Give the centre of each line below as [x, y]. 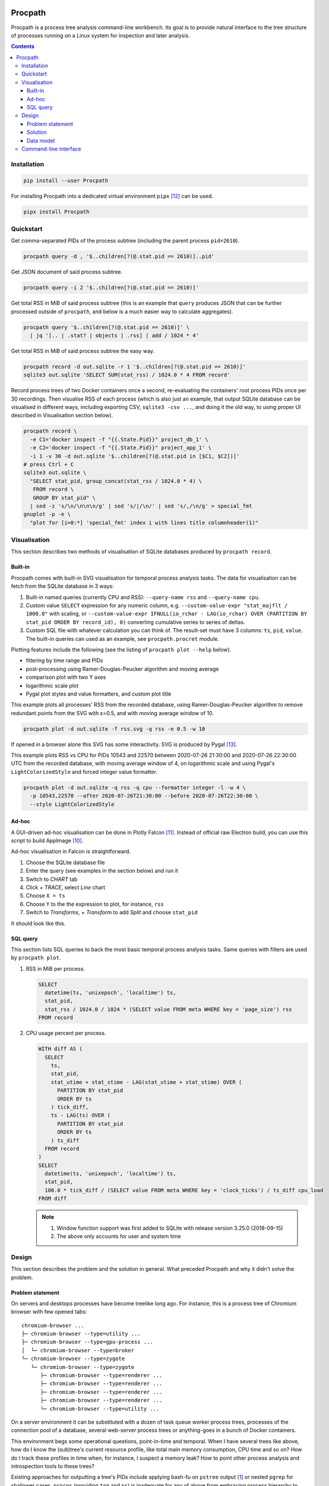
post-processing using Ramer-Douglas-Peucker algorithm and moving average [122, 669]
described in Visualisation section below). [62, 415]
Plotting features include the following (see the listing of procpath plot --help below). [121, 649]
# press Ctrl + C [49, 465]
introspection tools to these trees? [53, 1466]
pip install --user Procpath [66, 180]
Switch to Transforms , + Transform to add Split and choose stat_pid [112, 912]
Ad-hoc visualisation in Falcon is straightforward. [71, 851]
